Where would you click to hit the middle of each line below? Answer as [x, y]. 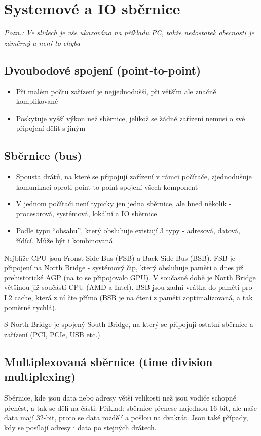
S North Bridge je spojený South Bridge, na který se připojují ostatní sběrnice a [129, 324]
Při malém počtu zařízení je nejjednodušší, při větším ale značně [116, 91]
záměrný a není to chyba [42, 42]
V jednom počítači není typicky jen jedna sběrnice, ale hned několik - [124, 204]
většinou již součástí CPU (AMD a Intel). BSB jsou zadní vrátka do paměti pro [128, 287]
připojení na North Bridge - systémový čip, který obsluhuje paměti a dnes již [124, 267]
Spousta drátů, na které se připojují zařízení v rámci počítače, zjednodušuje [134, 177]
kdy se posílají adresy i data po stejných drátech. [80, 427]
